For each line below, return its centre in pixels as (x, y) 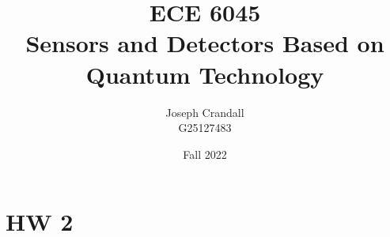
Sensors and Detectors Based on (205, 43)
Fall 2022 (205, 154)
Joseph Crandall (205, 112)
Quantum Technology (205, 74)
